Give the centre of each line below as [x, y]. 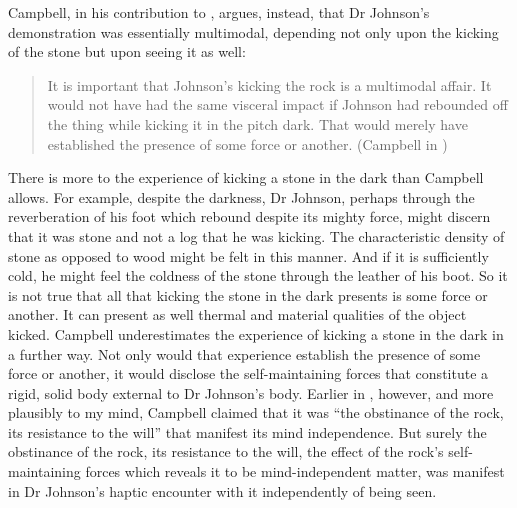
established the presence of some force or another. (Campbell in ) [247, 143]
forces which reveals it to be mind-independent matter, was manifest [295, 471]
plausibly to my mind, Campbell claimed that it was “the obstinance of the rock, [256, 412]
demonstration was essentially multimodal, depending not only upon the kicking [253, 31]
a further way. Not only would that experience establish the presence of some [244, 353]
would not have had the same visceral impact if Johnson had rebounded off [277, 104]
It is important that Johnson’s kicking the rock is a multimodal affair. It [269, 84]
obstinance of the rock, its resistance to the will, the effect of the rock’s [226, 451]
